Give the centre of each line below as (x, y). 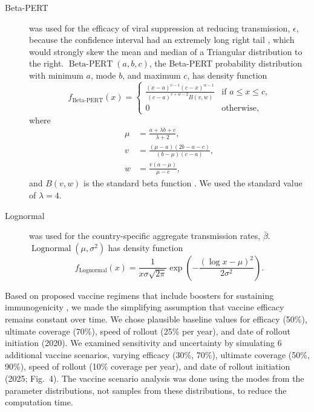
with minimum (56, 75)
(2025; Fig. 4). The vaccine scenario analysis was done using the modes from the (155, 378)
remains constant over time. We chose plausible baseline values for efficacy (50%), (156, 319)
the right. (47, 63)
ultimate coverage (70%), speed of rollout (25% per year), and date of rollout (148, 331)
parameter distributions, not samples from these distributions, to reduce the (146, 390)
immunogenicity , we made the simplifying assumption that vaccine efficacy (145, 307)
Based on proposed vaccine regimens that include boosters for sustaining (139, 295)
